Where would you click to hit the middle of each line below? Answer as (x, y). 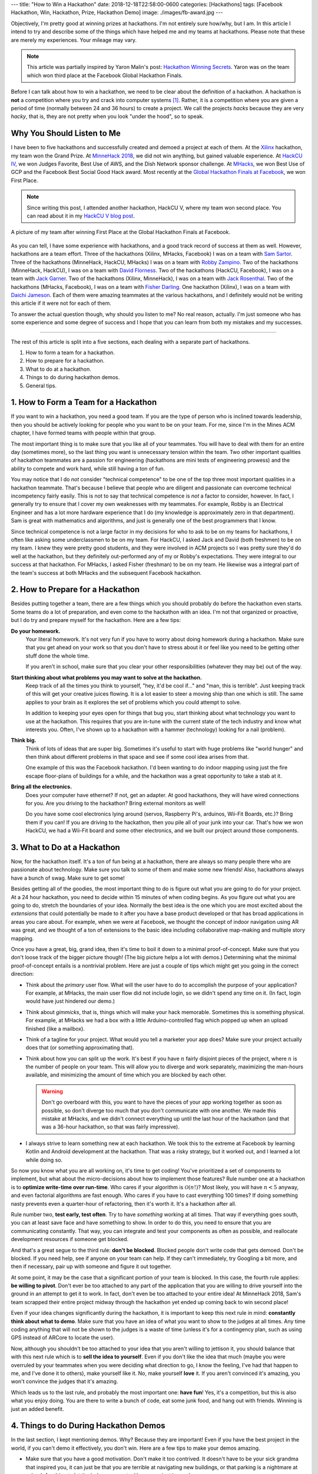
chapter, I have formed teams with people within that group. (83, 433)
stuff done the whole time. (57, 656)
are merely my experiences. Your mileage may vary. (74, 40)
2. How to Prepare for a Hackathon (75, 590)
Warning (52, 1091)
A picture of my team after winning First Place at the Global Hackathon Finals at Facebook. (121, 232)
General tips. (41, 386)
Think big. (24, 741)
